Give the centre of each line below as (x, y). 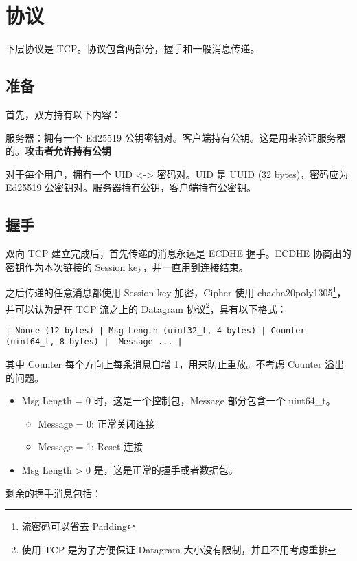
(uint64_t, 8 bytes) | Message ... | (94, 342)
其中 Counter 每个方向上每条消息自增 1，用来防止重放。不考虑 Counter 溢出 (175, 364)
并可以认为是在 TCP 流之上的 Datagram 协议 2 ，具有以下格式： (146, 307)
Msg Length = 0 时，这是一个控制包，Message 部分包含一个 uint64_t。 (178, 400)
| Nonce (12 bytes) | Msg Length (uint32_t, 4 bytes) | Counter (156, 330)
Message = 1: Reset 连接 (91, 447)
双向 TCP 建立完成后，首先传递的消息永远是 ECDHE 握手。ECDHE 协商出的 (178, 253)
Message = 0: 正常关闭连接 (96, 423)
